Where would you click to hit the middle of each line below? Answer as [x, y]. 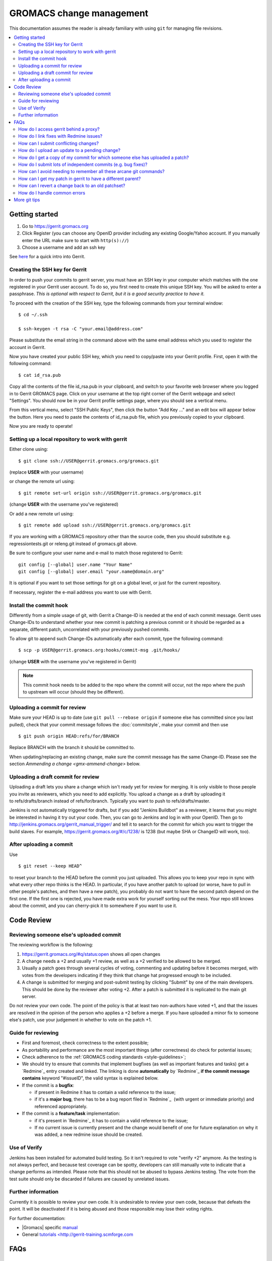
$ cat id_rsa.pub [40, 375]
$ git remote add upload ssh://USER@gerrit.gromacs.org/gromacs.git [105, 525]
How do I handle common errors [52, 193]
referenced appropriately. [61, 1106]
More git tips [27, 200]
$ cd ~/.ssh [33, 315]
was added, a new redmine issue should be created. [89, 1134]
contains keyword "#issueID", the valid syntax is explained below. [90, 1078]
